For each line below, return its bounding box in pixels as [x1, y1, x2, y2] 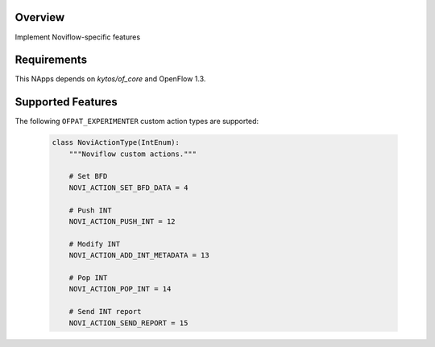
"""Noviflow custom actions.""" [68, 149, 197, 159]
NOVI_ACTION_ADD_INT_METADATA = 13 [68, 250, 209, 260]
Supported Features [14, 95, 118, 109]
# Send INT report [68, 307, 142, 316]
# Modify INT [68, 239, 121, 249]
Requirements [14, 53, 88, 67]
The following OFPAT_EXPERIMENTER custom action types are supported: [14, 117, 259, 126]
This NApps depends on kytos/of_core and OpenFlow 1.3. [14, 74, 206, 84]
